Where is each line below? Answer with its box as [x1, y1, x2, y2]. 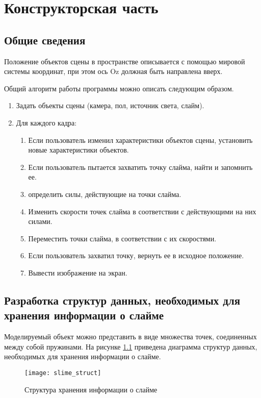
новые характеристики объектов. [28, 144, 129, 155]
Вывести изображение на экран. [28, 267, 127, 278]
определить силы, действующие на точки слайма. [28, 188, 181, 199]
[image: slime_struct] [24, 369, 101, 377]
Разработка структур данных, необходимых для [4, 292, 241, 308]
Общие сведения [4, 32, 86, 47]
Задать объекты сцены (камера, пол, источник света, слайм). [16, 100, 204, 111]
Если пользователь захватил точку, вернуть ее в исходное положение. [28, 250, 244, 261]
